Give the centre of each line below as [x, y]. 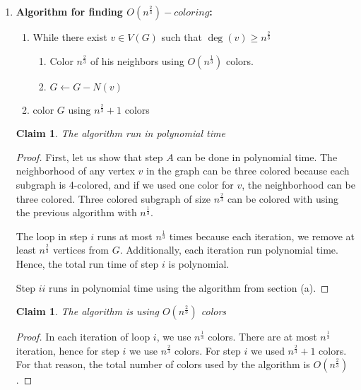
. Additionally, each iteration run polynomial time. [229, 250]
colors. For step [208, 350]
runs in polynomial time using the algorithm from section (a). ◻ [189, 287]
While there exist [70, 37]
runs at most [125, 236]
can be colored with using [283, 198]
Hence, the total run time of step [87, 263]
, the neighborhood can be [298, 184]
